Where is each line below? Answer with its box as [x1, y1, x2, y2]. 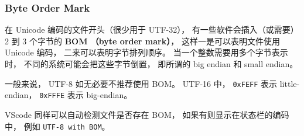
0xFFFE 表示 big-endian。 [39, 89, 132, 101]
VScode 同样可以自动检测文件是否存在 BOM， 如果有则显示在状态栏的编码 [5, 108, 289, 120]
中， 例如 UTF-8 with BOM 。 [5, 120, 110, 132]
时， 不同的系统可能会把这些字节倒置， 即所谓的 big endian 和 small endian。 [5, 58, 298, 69]
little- [279, 77, 300, 89]
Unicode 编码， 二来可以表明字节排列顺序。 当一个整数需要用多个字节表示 [5, 46, 288, 58]
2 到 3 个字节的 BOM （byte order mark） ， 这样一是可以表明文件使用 [5, 34, 280, 47]
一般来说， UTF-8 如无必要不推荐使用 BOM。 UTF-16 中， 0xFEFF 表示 [5, 77, 278, 89]
